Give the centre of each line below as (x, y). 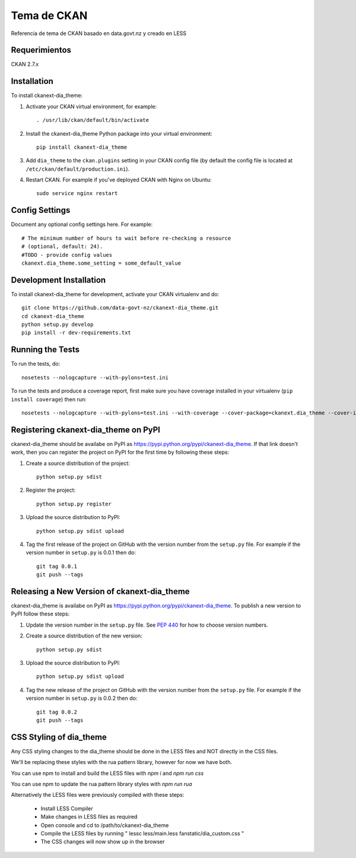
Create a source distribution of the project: (78, 463)
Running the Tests (45, 350)
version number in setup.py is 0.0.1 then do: (81, 552)
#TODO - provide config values (67, 255)
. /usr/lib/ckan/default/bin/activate (93, 120)
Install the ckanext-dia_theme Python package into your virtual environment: (119, 133)
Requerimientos (41, 50)
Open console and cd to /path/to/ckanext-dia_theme (105, 825)
